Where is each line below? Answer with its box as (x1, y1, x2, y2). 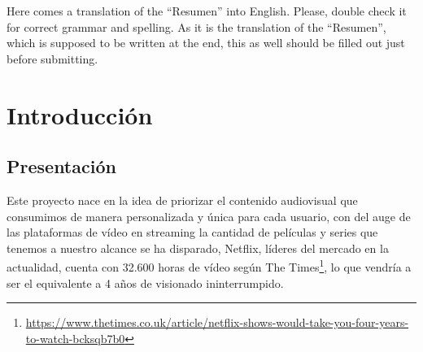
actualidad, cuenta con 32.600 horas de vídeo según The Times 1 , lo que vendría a (7, 256, 412, 275)
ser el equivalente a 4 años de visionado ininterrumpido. (7, 274, 284, 291)
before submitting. (7, 50, 98, 67)
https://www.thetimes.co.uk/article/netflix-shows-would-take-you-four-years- (25, 314, 409, 331)
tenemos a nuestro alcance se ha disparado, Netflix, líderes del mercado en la (7, 239, 389, 256)
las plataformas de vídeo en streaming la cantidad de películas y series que (7, 224, 378, 241)
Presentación (7, 154, 116, 179)
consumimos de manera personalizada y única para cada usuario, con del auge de (7, 207, 411, 224)
